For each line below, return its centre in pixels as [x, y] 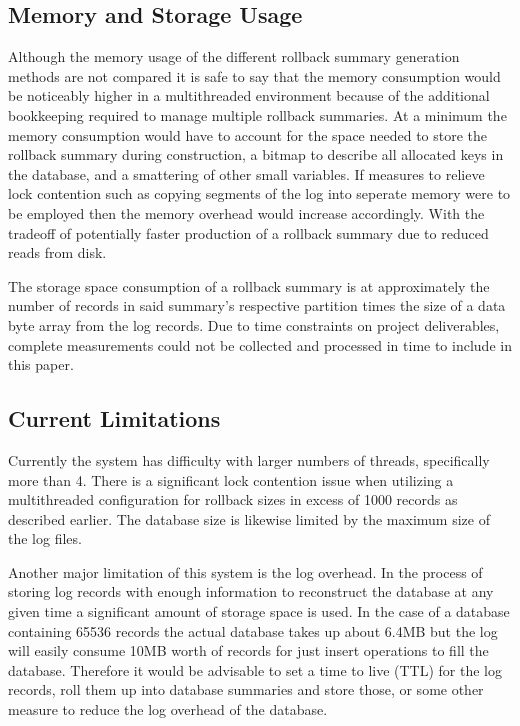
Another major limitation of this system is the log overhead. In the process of [245, 571]
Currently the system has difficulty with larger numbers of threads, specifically [249, 459]
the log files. [45, 538]
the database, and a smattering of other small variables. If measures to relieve [246, 173]
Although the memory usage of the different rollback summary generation [234, 56]
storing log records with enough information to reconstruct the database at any [251, 591]
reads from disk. [57, 252]
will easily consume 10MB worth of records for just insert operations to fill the [248, 650]
